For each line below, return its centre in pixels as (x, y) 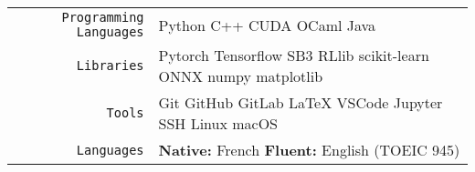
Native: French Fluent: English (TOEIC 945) (309, 150)
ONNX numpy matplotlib (241, 76)
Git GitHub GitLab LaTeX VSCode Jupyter (301, 102)
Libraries (110, 66)
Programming (103, 17)
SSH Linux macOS (218, 123)
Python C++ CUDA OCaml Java (267, 25)
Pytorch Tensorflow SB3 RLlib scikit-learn (294, 55)
